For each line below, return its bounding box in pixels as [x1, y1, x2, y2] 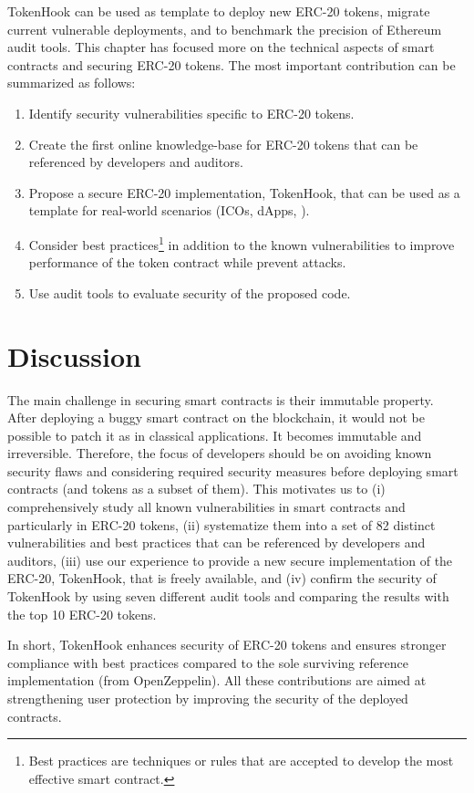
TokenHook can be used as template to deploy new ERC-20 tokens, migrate [7, 2, 430, 20]
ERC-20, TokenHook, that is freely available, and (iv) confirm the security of [7, 569, 437, 588]
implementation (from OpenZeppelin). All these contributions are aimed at [7, 671, 427, 690]
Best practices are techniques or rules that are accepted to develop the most [28, 751, 454, 770]
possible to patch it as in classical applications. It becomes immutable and [7, 425, 422, 444]
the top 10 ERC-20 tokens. [7, 604, 157, 623]
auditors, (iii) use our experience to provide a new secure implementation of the [7, 550, 453, 569]
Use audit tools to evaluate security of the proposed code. [28, 283, 351, 302]
